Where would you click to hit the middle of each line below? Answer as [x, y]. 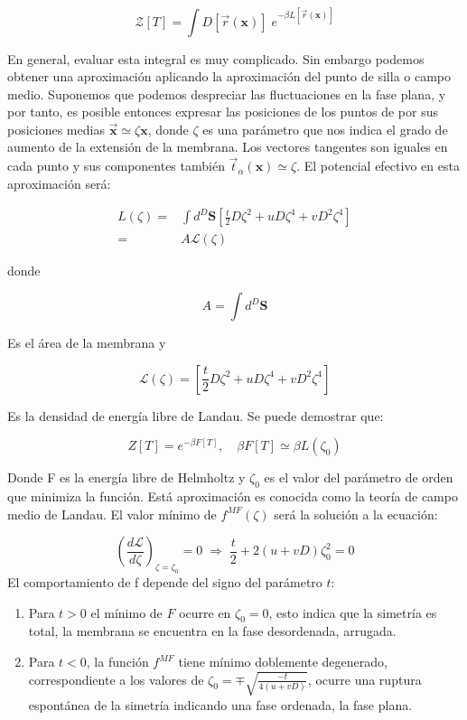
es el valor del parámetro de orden [359, 477]
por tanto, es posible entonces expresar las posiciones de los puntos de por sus [223, 112]
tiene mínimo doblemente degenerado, [283, 662]
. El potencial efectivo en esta [378, 166]
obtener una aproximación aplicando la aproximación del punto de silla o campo [229, 76]
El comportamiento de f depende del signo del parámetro [165, 582]
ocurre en [205, 612]
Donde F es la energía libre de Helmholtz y [126, 477]
